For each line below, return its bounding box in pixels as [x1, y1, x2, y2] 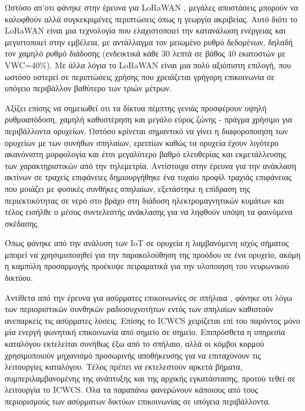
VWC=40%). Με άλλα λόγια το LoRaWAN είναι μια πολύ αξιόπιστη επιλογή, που [5, 58, 291, 71]
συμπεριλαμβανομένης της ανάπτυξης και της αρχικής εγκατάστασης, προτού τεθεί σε [5, 372, 296, 384]
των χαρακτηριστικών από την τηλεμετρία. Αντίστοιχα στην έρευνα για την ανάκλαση [5, 159, 296, 171]
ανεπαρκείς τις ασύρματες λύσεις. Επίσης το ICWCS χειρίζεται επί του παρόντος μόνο [5, 314, 300, 326]
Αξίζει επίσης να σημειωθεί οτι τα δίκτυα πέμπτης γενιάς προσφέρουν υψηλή [5, 101, 267, 114]
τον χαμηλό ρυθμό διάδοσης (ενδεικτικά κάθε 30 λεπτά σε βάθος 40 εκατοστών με [5, 47, 286, 59]
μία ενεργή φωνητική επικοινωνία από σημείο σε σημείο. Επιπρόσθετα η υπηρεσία [5, 326, 286, 338]
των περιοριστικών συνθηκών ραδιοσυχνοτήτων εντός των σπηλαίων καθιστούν [5, 303, 273, 315]
